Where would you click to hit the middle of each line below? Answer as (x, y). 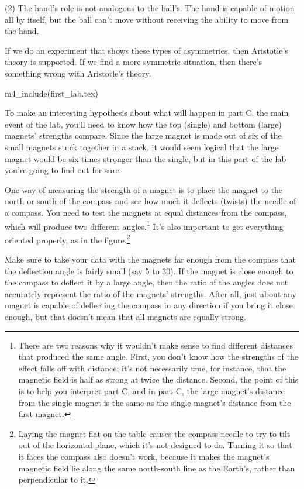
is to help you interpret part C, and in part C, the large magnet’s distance (151, 390)
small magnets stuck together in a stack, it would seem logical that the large (142, 147)
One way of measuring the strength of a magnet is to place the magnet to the (144, 189)
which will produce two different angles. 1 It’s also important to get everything (144, 225)
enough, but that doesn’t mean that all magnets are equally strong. (125, 316)
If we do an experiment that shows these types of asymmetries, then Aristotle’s (146, 50)
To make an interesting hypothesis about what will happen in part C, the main (147, 113)
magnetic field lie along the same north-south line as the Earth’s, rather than (157, 468)
